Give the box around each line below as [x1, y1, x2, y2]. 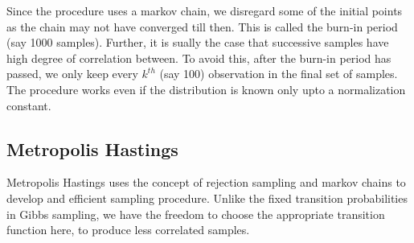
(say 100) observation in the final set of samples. [159, 65, 398, 82]
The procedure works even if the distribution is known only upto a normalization [6, 80, 406, 97]
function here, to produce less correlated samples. [6, 221, 250, 238]
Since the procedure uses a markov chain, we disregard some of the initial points [6, 2, 403, 19]
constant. [6, 97, 51, 113]
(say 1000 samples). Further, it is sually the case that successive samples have [6, 34, 389, 51]
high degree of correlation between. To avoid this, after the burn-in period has [6, 49, 391, 66]
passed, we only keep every [6, 65, 138, 82]
